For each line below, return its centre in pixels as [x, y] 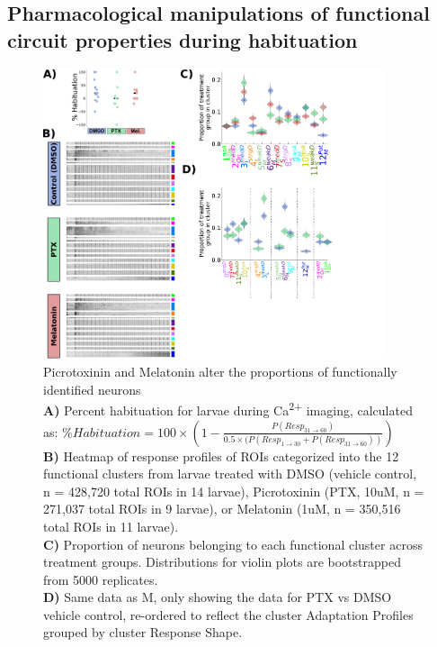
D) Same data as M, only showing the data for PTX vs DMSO [218, 597]
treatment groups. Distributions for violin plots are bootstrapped [222, 562]
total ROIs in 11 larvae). [111, 526]
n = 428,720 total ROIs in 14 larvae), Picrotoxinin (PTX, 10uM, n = [234, 491]
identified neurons [92, 389]
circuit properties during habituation [183, 39]
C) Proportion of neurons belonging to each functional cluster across [233, 544]
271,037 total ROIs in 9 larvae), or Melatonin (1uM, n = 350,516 [222, 509]
